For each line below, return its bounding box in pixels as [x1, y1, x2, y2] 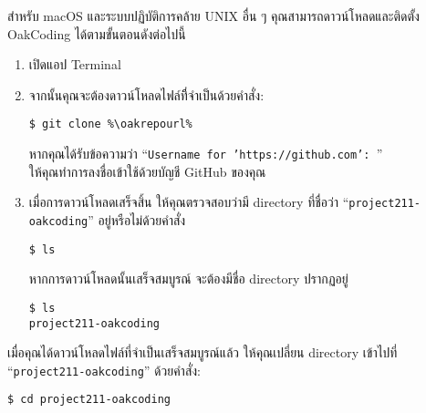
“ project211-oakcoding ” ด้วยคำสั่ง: [7, 360, 201, 379]
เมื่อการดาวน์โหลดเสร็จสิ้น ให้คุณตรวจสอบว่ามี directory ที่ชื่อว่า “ [28, 192, 349, 212]
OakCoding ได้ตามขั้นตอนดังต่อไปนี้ [7, 24, 186, 43]
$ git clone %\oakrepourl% [28, 118, 192, 131]
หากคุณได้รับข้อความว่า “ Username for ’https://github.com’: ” [28, 144, 383, 163]
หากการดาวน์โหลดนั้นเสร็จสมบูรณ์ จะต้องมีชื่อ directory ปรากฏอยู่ [28, 269, 348, 288]
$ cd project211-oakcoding [7, 393, 171, 407]
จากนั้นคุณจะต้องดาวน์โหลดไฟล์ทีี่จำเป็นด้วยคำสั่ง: [28, 85, 265, 104]
